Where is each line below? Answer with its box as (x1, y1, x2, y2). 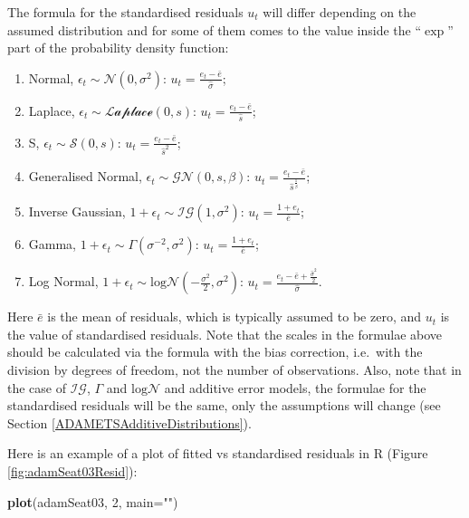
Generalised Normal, (28, 167, 142, 186)
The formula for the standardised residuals (7, 3, 244, 21)
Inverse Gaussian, (28, 202, 126, 221)
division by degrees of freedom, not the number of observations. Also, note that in (7, 360, 462, 379)
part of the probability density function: (7, 38, 229, 57)
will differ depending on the (263, 3, 416, 21)
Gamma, (28, 235, 77, 254)
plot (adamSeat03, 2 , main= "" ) (7, 492, 178, 511)
